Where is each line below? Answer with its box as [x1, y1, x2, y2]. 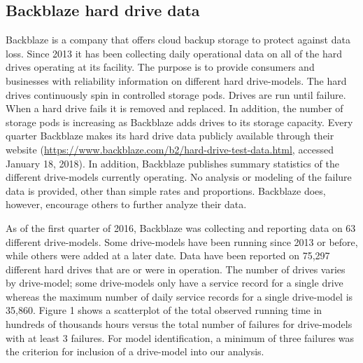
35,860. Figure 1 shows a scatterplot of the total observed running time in [6, 303, 322, 317]
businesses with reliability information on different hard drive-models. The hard [6, 73, 347, 88]
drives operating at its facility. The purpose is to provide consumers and [6, 60, 315, 74]
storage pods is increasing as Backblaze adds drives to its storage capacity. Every [6, 114, 353, 129]
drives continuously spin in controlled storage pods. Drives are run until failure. [6, 87, 346, 102]
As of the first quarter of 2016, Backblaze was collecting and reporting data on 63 [6, 220, 356, 235]
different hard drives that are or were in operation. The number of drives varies [6, 261, 346, 276]
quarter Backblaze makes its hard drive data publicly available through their [6, 128, 334, 143]
